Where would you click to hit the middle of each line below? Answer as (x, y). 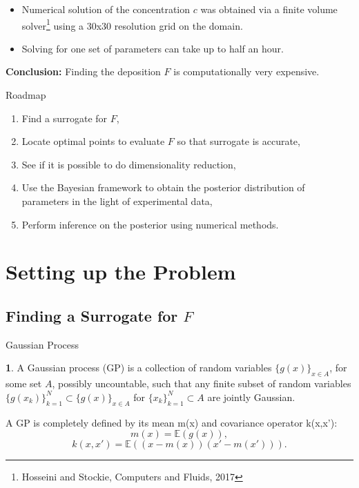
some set (24, 383)
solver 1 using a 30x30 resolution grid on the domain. (132, 24)
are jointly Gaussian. (251, 397)
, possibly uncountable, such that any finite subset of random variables (202, 383)
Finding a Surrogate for (92, 315)
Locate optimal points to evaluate (93, 141)
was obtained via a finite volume (269, 9)
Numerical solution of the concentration (106, 9)
